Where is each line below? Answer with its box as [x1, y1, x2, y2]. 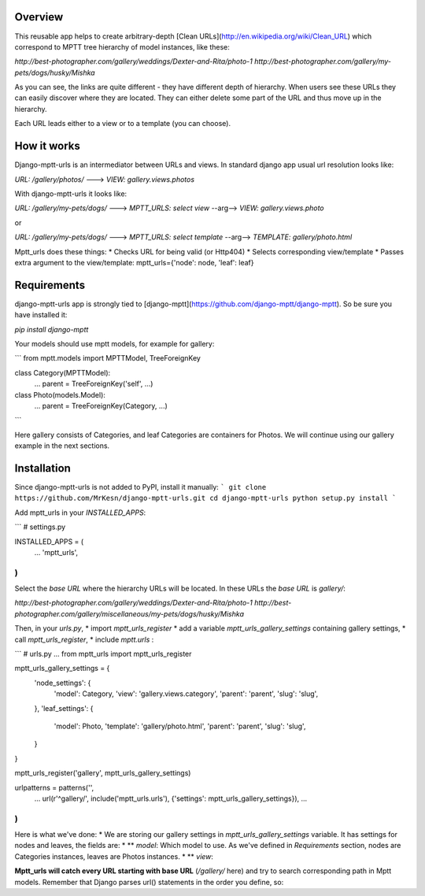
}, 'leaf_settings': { [34, 703, 94, 713]
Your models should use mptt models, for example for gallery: [14, 339, 215, 348]
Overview [14, 10, 64, 24]
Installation [14, 461, 71, 475]
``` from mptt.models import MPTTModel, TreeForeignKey [14, 354, 201, 363]
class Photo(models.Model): [14, 390, 106, 399]
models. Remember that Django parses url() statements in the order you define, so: [14, 877, 284, 887]
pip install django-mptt [14, 324, 89, 334]
